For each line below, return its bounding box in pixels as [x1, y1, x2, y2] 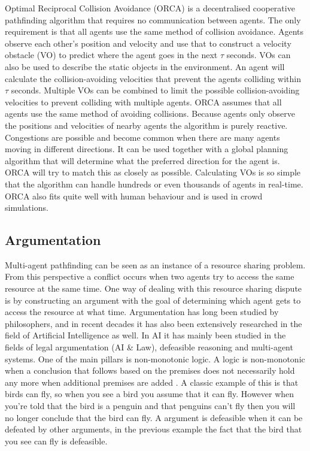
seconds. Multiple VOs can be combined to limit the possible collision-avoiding [11, 84, 300, 96]
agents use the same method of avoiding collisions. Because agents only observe [5, 107, 295, 120]
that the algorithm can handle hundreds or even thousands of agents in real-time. [5, 177, 303, 190]
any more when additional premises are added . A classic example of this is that [5, 376, 299, 388]
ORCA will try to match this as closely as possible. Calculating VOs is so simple [5, 166, 301, 178]
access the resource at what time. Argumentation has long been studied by [5, 305, 279, 318]
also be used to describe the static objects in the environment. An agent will [5, 60, 285, 72]
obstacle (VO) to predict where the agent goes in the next [5, 49, 218, 61]
